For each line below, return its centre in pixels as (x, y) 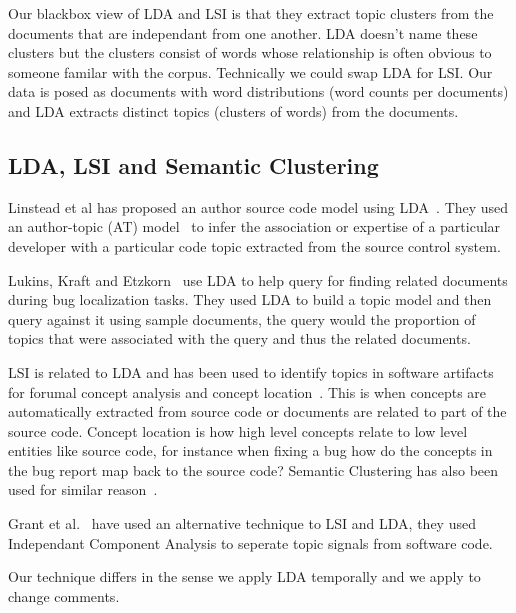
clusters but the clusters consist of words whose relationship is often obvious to (250, 52)
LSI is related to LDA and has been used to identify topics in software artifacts (251, 371)
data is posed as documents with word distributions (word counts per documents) (258, 91)
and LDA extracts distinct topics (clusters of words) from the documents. (233, 110)
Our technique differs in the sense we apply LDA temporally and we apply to (244, 576)
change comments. (64, 595)
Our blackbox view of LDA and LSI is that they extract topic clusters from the (251, 13)
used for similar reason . (83, 489)
